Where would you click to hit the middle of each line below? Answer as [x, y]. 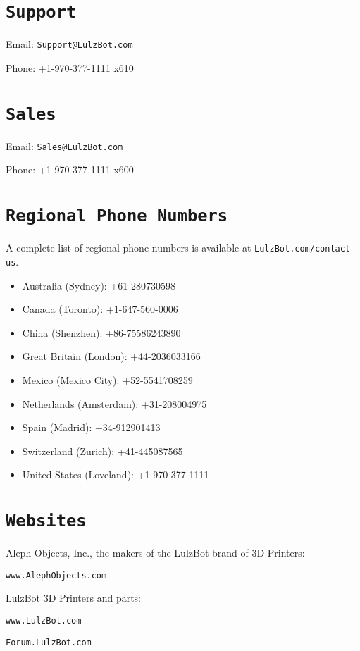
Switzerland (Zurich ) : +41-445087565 [103, 451]
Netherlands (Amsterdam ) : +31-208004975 [114, 403]
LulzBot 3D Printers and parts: [74, 598]
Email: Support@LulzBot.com [69, 44]
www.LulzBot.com [44, 621]
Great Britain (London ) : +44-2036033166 [111, 356]
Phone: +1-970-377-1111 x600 [70, 169]
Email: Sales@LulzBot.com [64, 145]
